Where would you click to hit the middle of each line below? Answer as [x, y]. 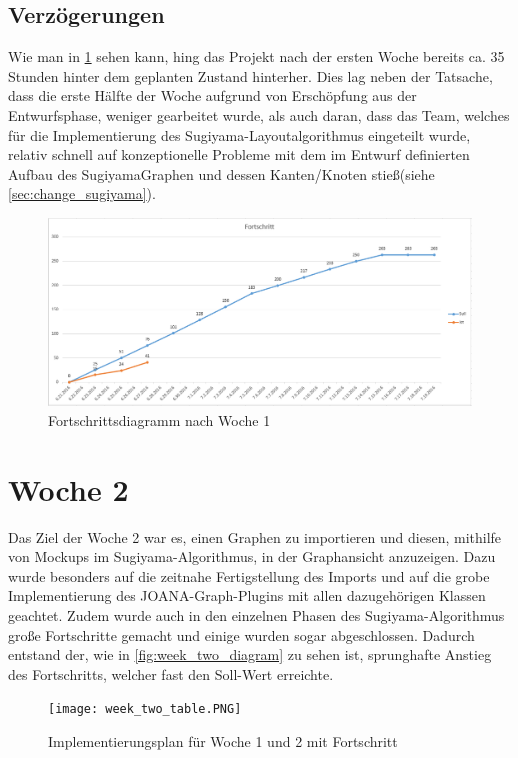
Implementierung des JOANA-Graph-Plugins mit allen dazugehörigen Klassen [247, 595]
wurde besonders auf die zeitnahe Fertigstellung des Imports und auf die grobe [249, 575]
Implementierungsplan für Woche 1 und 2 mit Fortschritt [223, 741]
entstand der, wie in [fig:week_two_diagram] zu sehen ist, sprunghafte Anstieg [250, 654]
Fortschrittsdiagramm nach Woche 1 [159, 419]
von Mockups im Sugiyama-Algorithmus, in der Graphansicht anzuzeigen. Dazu [252, 556]
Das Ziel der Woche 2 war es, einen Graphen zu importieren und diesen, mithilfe [255, 536]
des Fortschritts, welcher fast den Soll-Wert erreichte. [171, 673]
